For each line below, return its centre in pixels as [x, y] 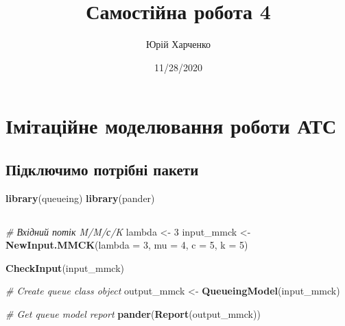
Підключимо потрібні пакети [102, 169]
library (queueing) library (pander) [80, 198]
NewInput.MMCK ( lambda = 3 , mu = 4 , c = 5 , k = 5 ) [127, 245]
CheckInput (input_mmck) [65, 267]
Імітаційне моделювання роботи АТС [171, 126]
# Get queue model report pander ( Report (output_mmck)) [133, 314]
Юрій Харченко [178, 44]
